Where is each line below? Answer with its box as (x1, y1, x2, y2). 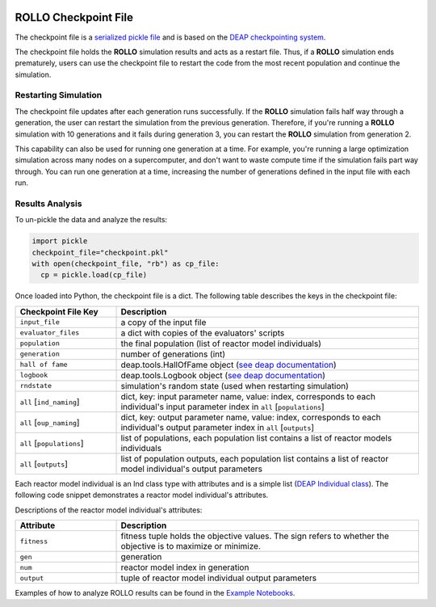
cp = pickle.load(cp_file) (40, 271, 148, 280)
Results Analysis (15, 198, 82, 209)
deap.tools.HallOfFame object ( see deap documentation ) (120, 359, 337, 370)
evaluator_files (19, 328, 80, 337)
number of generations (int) (120, 348, 226, 360)
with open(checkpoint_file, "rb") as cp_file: (31, 259, 220, 268)
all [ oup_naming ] (19, 416, 80, 428)
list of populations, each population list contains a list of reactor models (120, 432, 392, 444)
